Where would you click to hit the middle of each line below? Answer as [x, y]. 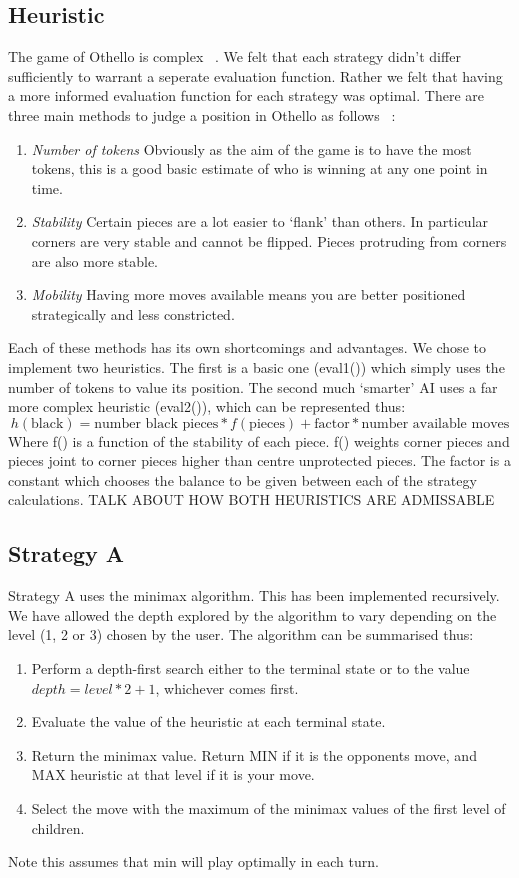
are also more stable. [95, 260]
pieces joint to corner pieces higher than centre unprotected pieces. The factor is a [259, 460]
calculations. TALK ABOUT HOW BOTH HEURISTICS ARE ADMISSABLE [251, 499]
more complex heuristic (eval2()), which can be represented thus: [207, 406]
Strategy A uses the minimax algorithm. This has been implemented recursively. [254, 595]
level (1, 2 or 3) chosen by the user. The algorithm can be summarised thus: [241, 634]
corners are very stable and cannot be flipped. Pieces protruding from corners [269, 240]
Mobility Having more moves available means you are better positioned [248, 294]
